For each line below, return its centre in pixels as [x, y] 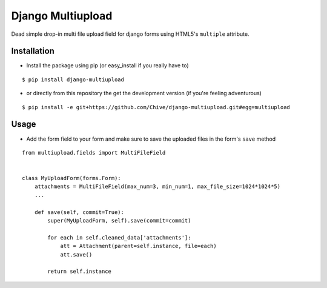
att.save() [76, 254]
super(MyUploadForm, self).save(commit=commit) [119, 221]
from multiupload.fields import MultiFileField [94, 152]
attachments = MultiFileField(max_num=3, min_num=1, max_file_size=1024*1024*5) [157, 187]
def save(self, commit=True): [79, 212]
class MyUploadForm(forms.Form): [71, 178]
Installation [33, 51]
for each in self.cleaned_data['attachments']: [119, 237]
